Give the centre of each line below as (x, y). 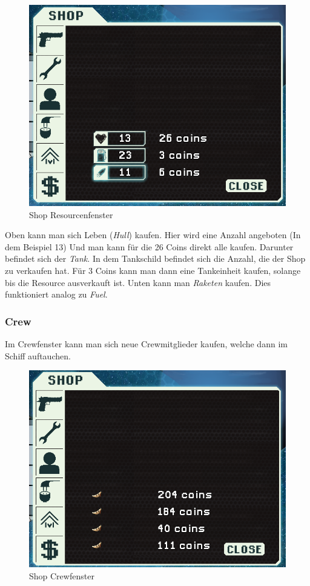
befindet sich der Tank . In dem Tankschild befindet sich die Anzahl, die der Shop (155, 258)
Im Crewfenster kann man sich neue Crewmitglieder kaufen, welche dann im (146, 344)
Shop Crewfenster (62, 575)
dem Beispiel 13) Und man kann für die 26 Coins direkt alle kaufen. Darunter (149, 246)
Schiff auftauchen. (38, 355)
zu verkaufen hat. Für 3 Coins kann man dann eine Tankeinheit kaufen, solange (153, 270)
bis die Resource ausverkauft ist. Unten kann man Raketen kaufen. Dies (138, 282)
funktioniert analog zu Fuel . (56, 294)
